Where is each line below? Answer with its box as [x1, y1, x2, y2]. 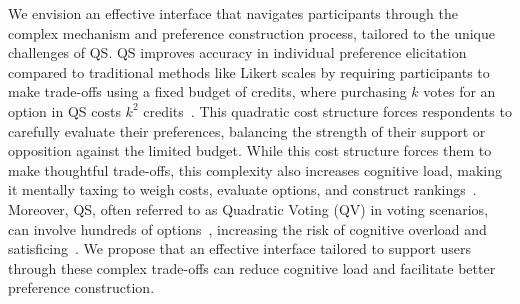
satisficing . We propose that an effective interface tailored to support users [8, 238, 472, 259]
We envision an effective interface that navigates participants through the [8, 3, 458, 23]
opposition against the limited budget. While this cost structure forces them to [8, 140, 492, 161]
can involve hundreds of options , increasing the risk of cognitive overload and [8, 218, 487, 239]
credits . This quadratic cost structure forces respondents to [143, 100, 512, 121]
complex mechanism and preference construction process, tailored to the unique [8, 22, 495, 43]
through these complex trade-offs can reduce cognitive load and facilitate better [8, 257, 496, 278]
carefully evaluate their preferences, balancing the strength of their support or [8, 120, 486, 141]
